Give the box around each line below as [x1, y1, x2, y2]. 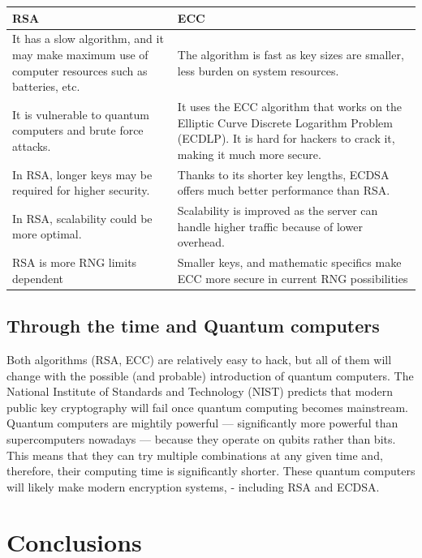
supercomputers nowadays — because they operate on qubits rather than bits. [6, 430, 396, 447]
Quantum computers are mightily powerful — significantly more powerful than [6, 414, 398, 431]
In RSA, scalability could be [12, 209, 153, 226]
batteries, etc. [12, 78, 80, 95]
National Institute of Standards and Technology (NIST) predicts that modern [6, 383, 394, 400]
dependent [12, 269, 64, 286]
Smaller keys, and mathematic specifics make [177, 254, 402, 271]
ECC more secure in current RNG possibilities [177, 269, 408, 286]
